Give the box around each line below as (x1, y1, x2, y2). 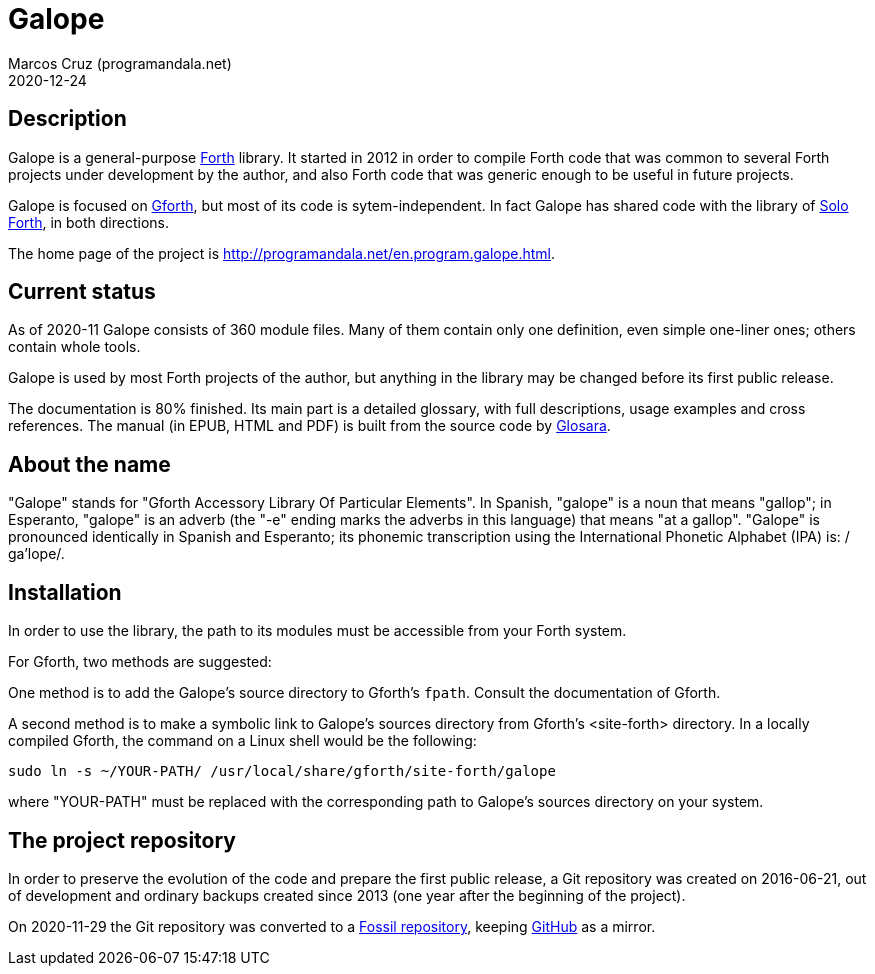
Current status (8, 279, 156, 305)
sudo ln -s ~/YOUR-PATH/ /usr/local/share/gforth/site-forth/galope (8, 763, 556, 780)
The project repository (8, 827, 236, 853)
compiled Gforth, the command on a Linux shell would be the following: (8, 732, 477, 750)
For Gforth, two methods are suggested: (8, 653, 272, 671)
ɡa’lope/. (8, 545, 65, 563)
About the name (8, 451, 171, 477)
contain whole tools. (8, 338, 141, 356)
